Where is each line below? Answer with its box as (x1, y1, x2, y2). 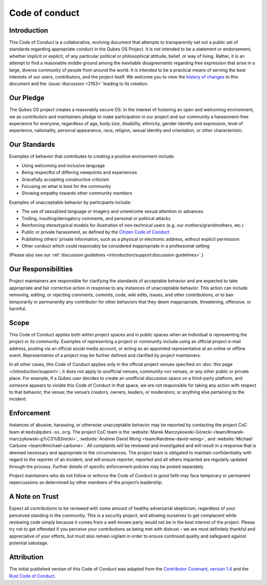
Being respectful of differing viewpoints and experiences (21, 170, 137, 176)
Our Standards (9, 140, 55, 149)
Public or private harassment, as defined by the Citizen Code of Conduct (21, 229, 170, 235)
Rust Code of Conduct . (9, 573, 56, 579)
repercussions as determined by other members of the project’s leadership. (9, 480, 163, 486)
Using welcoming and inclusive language (21, 162, 105, 168)
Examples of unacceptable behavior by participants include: (9, 199, 132, 205)
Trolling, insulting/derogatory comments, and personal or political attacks (21, 215, 171, 221)
